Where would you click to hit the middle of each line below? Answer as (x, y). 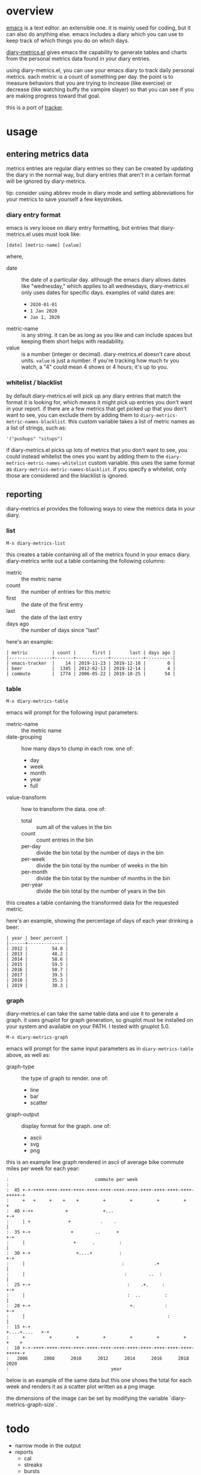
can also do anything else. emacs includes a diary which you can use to (95, 34)
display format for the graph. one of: (66, 1126)
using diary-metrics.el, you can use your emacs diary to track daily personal (100, 70)
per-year (32, 884)
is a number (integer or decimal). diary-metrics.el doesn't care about (106, 354)
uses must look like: (56, 234)
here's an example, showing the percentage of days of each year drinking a (100, 920)
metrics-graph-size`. (32, 1405)
